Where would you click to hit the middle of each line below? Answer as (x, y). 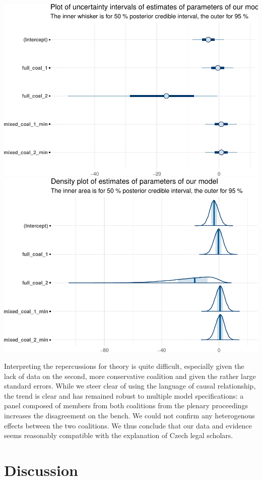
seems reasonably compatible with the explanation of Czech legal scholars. (119, 435)
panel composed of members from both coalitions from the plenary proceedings (126, 405)
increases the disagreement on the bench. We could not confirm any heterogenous (129, 416)
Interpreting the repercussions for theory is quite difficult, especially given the (124, 366)
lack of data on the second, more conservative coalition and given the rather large (130, 376)
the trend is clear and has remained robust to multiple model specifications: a (124, 395)
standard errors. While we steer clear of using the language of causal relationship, (130, 386)
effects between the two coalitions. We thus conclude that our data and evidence (128, 425)
